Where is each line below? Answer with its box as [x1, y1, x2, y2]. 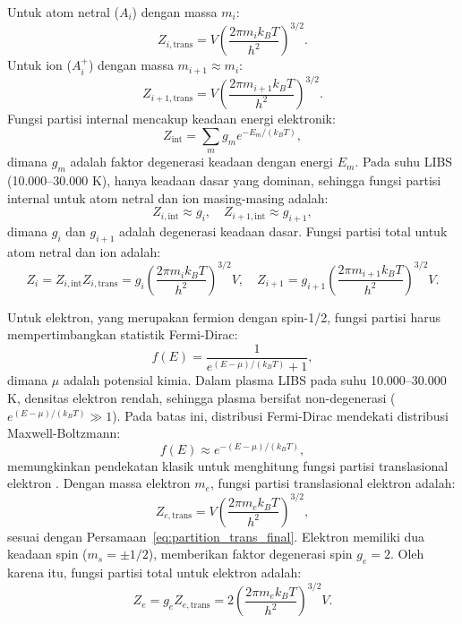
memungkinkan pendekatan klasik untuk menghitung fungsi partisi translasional [7, 456, 449, 474]
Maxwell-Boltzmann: [7, 423, 121, 442]
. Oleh [389, 544, 424, 563]
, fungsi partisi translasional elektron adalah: [210, 474, 456, 492]
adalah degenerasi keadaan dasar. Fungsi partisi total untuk [119, 221, 448, 240]
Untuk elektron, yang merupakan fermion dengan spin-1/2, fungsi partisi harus [7, 307, 441, 326]
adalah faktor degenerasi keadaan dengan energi [70, 152, 333, 171]
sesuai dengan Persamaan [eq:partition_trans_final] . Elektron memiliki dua [7, 526, 425, 545]
